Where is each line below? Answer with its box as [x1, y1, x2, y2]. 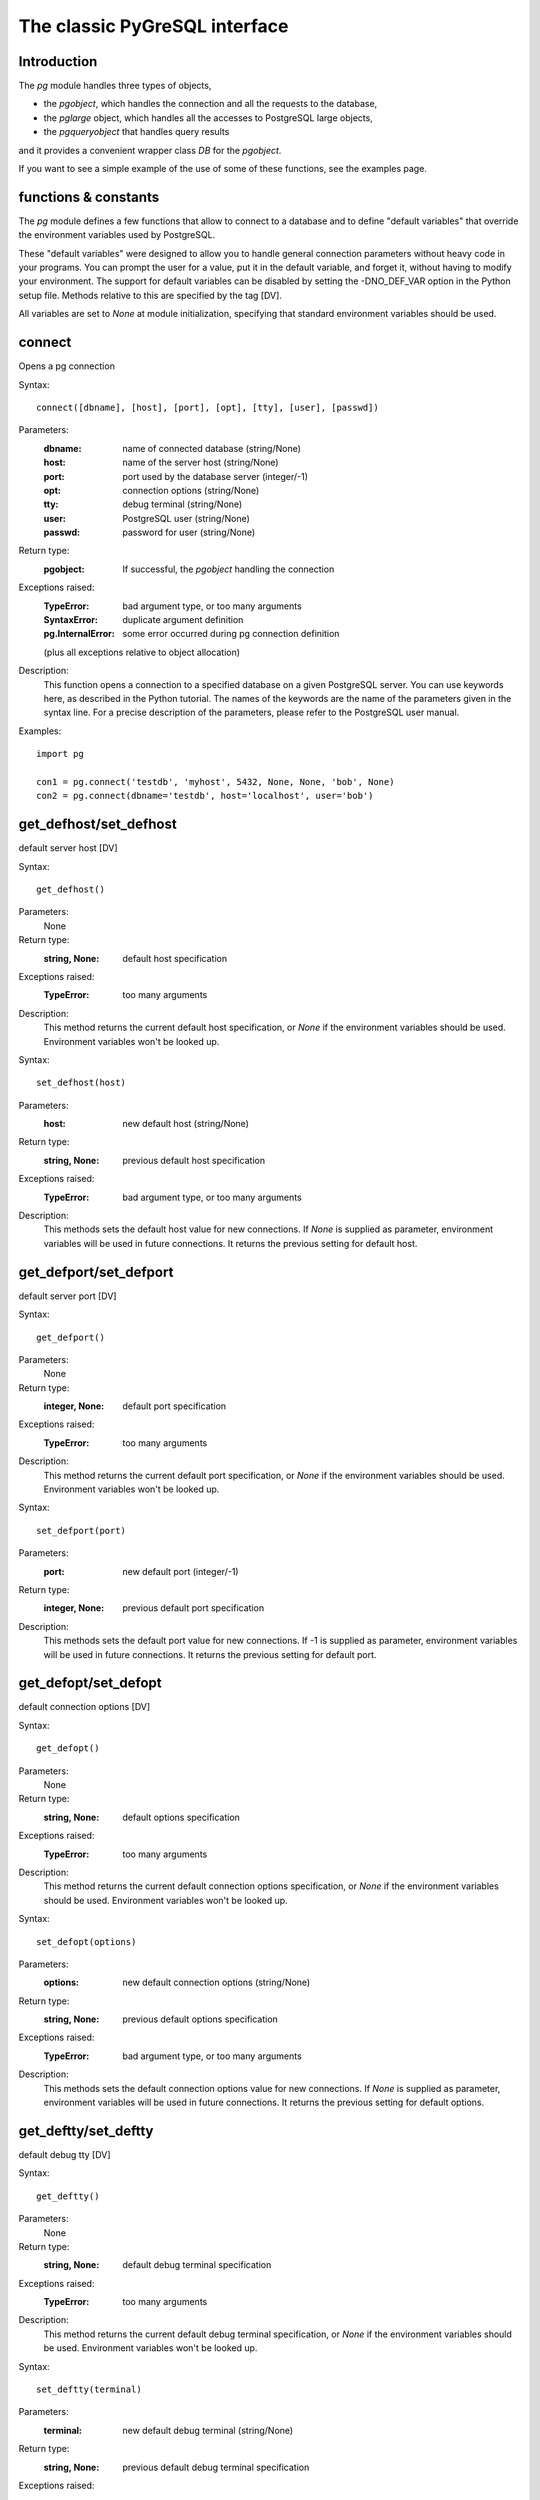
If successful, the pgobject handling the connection [122, 563, 335, 575]
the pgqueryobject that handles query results [43, 126, 230, 138]
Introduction [18, 53, 98, 70]
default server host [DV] [18, 842, 119, 854]
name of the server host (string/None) [122, 456, 279, 469]
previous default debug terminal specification [122, 2461, 310, 2473]
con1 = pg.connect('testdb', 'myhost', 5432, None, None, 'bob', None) [36, 776, 395, 787]
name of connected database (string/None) [122, 442, 302, 454]
